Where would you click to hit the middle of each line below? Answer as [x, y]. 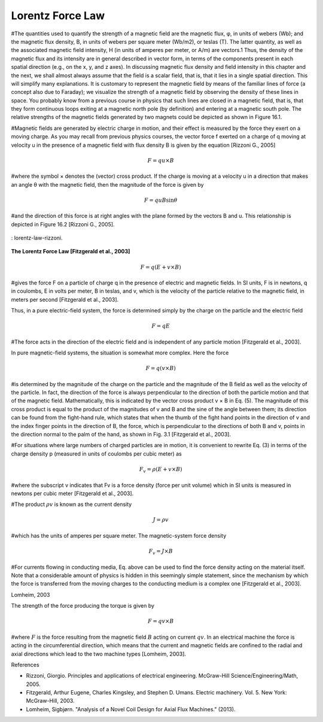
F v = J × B [161, 552]
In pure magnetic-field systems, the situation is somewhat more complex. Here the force [120, 353]
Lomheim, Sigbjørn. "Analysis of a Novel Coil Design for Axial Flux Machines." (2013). [131, 709]
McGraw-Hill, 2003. [50, 701]
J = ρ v [161, 520]
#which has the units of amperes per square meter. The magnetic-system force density [119, 535]
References [25, 665]
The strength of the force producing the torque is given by [83, 606]
